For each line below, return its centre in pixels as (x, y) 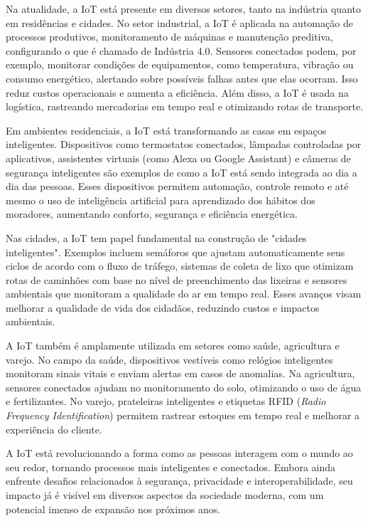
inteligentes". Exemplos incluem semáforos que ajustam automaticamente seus (175, 252)
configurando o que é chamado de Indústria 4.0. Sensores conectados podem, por (181, 50)
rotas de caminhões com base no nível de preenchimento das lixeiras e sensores (177, 279)
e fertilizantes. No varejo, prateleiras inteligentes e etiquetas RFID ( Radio (166, 401)
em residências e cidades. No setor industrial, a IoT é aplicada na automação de (179, 22)
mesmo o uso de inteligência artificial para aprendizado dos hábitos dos (161, 200)
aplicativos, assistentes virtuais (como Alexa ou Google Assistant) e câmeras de (178, 158)
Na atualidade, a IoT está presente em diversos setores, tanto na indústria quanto (183, 9)
